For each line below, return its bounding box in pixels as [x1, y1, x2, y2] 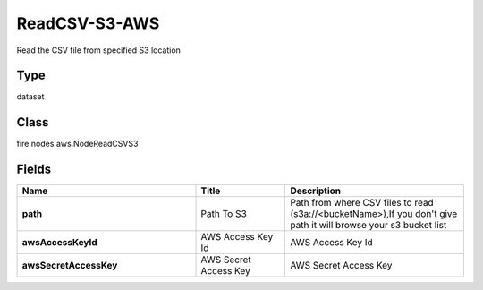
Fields [16, 162, 52, 177]
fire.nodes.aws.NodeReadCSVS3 [16, 139, 139, 149]
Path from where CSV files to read [290, 197, 434, 209]
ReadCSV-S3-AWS [16, 13, 160, 33]
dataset [16, 91, 45, 102]
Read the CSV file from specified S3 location [16, 45, 181, 55]
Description [290, 184, 342, 197]
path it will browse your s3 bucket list [290, 219, 447, 232]
